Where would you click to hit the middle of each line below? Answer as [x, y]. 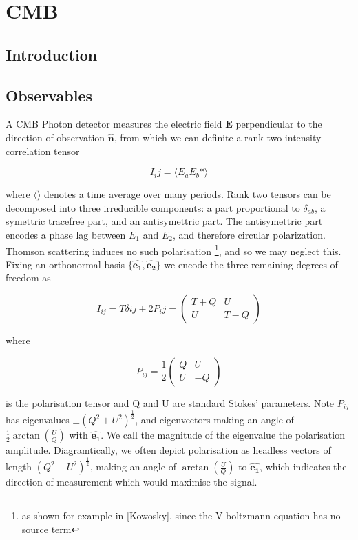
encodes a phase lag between [66, 234]
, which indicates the [303, 467]
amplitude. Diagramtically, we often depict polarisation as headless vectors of [168, 450]
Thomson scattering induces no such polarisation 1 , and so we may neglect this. [173, 250]
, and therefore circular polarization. [249, 234]
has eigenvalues [38, 420]
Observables [49, 95]
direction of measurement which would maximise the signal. [131, 482]
